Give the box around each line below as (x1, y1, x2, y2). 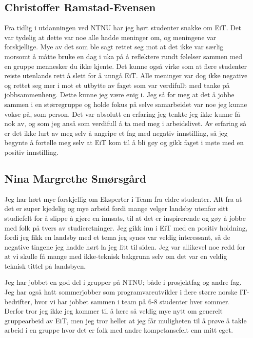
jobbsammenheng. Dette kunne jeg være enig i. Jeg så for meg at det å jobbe (4, 89, 234, 100)
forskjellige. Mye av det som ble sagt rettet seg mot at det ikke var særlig (4, 42, 224, 52)
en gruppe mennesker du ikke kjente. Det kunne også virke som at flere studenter (4, 61, 247, 71)
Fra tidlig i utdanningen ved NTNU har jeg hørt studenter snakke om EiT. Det (4, 22, 241, 33)
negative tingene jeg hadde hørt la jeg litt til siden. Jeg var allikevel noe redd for (4, 241, 245, 252)
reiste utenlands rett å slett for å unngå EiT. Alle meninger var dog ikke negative (4, 70, 248, 81)
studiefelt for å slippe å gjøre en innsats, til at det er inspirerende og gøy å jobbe (4, 212, 246, 223)
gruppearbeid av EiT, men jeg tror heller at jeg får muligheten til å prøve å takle (4, 315, 247, 325)
